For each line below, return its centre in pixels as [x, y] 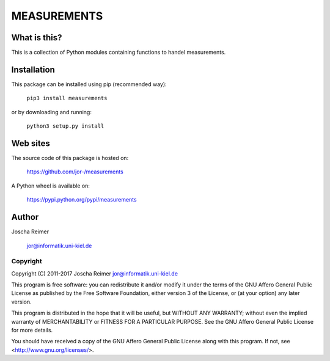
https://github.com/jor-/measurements [75, 172]
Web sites [31, 143]
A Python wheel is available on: [50, 186]
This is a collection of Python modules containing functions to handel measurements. [119, 53]
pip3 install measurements [67, 98]
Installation [33, 69]
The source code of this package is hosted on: [70, 158]
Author [25, 217]
